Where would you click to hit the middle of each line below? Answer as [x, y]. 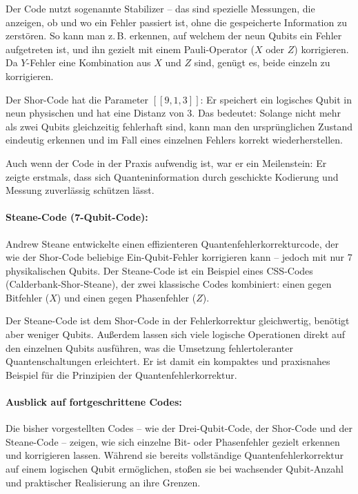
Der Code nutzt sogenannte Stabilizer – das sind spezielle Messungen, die [160, 8]
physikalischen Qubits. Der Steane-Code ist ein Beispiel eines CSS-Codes [159, 270]
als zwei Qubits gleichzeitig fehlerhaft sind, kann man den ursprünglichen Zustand [179, 126]
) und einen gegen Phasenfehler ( [127, 297]
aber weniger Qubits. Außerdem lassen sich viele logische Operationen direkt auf [176, 334]
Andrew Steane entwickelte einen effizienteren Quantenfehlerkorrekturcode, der [172, 243]
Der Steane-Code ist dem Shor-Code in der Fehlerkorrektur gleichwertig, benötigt [178, 320]
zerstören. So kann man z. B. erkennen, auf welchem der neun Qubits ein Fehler [174, 36]
